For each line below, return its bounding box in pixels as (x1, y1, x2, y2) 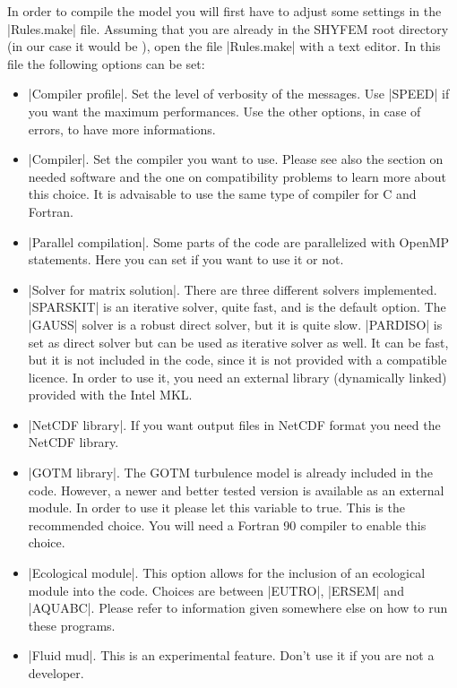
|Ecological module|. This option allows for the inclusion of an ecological (28, 563, 426, 582)
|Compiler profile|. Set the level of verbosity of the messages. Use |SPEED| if (28, 84, 450, 103)
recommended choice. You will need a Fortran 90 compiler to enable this (28, 515, 427, 534)
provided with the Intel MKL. (28, 385, 193, 404)
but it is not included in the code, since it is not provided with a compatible (28, 350, 447, 369)
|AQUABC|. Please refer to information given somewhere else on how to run (28, 598, 448, 617)
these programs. (28, 615, 116, 634)
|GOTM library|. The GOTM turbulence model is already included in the (28, 463, 434, 482)
